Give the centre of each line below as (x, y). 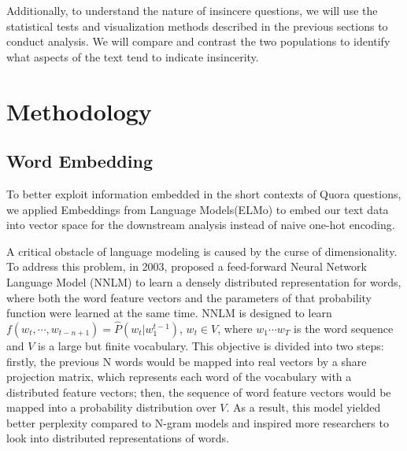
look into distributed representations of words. (118, 438)
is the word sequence (344, 328)
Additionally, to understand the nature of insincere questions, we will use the (192, 10)
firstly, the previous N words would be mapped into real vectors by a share (187, 361)
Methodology (79, 111)
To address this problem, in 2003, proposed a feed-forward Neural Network (187, 266)
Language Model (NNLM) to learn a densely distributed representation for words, (204, 281)
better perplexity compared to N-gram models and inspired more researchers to (198, 422)
